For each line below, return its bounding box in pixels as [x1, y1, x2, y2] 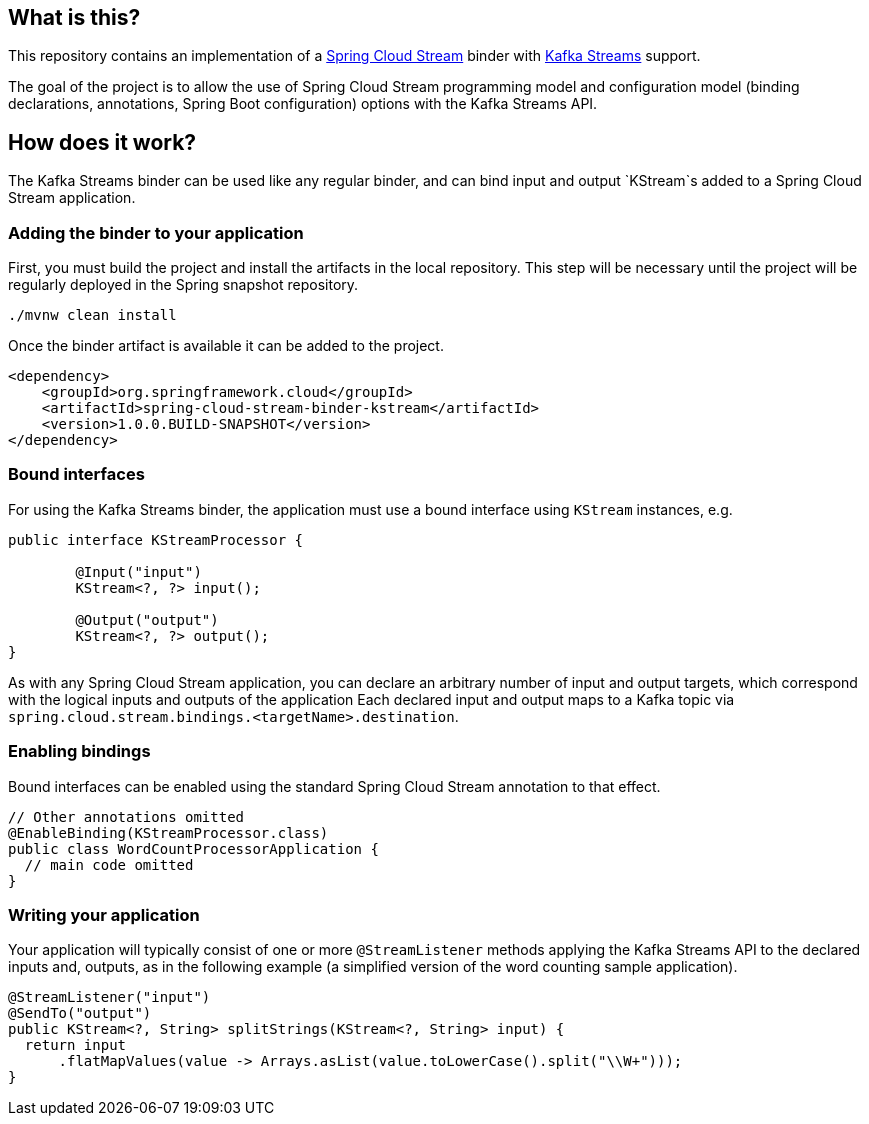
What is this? [8, 5, 141, 30]
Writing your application [8, 904, 200, 925]
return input [24, 1037, 127, 1054]
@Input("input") [75, 563, 202, 580]
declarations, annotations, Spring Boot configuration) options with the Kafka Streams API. [8, 95, 598, 113]
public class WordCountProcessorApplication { [8, 840, 379, 857]
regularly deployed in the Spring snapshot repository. [8, 276, 359, 294]
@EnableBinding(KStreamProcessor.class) [8, 824, 329, 841]
